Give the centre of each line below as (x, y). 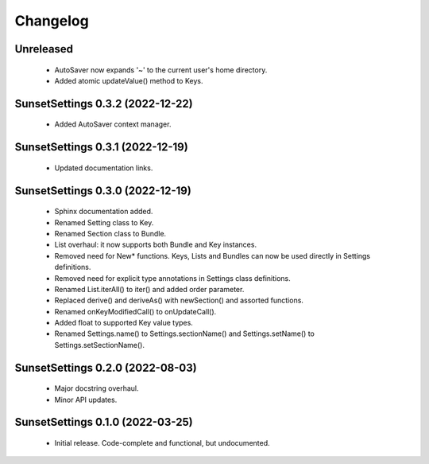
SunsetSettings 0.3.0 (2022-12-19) (103, 191)
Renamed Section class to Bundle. (110, 233)
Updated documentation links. (104, 168)
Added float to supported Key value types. (124, 323)
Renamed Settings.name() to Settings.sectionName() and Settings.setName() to (185, 333)
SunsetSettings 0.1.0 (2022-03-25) (104, 422)
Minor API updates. (86, 400)
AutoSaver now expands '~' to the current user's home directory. (161, 70)
